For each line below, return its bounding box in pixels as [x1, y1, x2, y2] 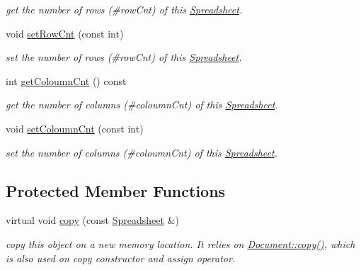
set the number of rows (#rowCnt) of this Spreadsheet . [6, 50, 242, 64]
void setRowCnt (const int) [6, 26, 124, 40]
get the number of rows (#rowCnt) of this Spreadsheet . [6, 2, 243, 16]
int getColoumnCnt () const [6, 73, 127, 88]
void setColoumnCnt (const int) [6, 120, 144, 135]
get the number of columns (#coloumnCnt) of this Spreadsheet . [6, 97, 278, 112]
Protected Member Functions [6, 179, 226, 201]
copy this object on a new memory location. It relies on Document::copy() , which [6, 236, 355, 251]
